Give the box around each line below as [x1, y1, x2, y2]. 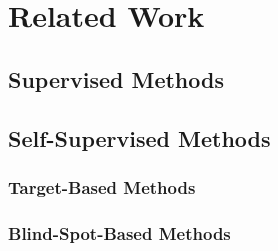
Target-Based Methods [8, 174, 196, 199]
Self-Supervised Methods [8, 122, 271, 153]
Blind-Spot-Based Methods [8, 220, 231, 245]
